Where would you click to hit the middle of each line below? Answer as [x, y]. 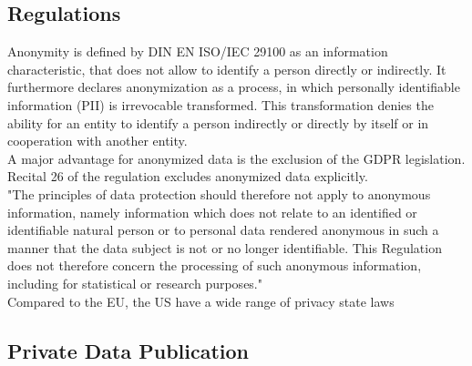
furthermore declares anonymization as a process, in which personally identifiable [234, 87]
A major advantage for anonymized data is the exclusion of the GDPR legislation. [236, 158]
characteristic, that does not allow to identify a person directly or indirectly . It [227, 69]
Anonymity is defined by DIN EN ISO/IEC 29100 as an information [198, 51]
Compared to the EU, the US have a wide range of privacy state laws [201, 301]
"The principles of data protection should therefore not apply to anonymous [219, 193]
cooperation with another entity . [97, 141]
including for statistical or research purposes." [135, 283]
